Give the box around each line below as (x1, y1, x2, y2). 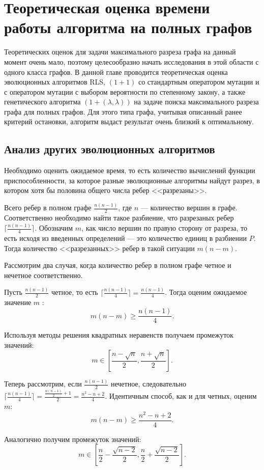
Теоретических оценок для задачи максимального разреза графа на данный (4, 46, 236, 57)
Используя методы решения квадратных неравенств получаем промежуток (4, 329, 233, 340)
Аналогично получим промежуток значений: (4, 433, 141, 444)
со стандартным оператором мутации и (138, 76, 259, 87)
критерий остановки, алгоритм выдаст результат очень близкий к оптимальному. (4, 116, 254, 127)
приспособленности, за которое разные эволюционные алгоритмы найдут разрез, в (4, 175, 260, 185)
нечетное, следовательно (110, 378, 186, 389)
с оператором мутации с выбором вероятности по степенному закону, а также (4, 86, 246, 97)
